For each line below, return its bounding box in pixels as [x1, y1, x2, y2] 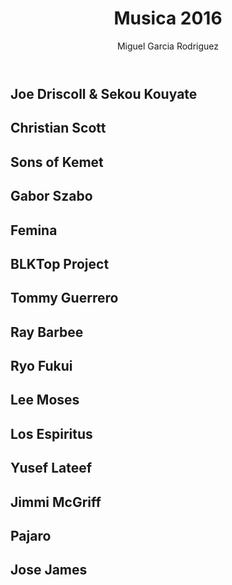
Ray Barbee [10, 323, 84, 341]
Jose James [10, 562, 88, 579]
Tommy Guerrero [10, 290, 119, 307]
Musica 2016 [113, 7, 223, 30]
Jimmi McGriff [10, 493, 102, 511]
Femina [10, 222, 58, 239]
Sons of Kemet [10, 153, 104, 171]
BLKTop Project [10, 255, 110, 272]
